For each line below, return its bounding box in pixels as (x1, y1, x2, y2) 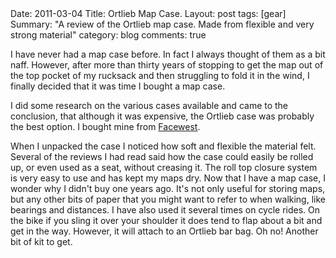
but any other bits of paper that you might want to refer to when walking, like (10, 193, 326, 205)
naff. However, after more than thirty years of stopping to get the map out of (10, 59, 324, 71)
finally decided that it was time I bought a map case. (10, 80, 226, 92)
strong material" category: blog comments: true (10, 29, 207, 41)
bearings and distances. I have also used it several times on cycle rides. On (10, 204, 321, 216)
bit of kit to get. (10, 236, 73, 247)
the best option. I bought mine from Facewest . (10, 121, 201, 132)
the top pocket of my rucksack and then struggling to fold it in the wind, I (10, 70, 310, 81)
